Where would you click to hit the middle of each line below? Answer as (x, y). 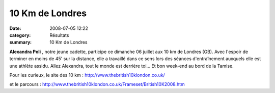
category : (20, 35)
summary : (21, 42)
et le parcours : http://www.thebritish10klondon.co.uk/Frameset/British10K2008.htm (97, 84)
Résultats (59, 35)
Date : (15, 28)
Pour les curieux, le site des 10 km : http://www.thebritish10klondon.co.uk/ (87, 75)
